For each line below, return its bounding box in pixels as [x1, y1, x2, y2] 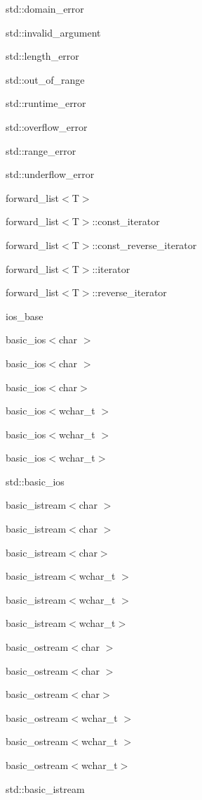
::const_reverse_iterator [92, 237, 197, 252]
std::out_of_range [6, 72, 85, 87]
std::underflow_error [6, 167, 95, 182]
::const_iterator [92, 214, 160, 229]
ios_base [6, 308, 43, 323]
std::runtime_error [6, 96, 86, 110]
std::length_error [6, 49, 79, 63]
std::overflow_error [6, 119, 88, 134]
